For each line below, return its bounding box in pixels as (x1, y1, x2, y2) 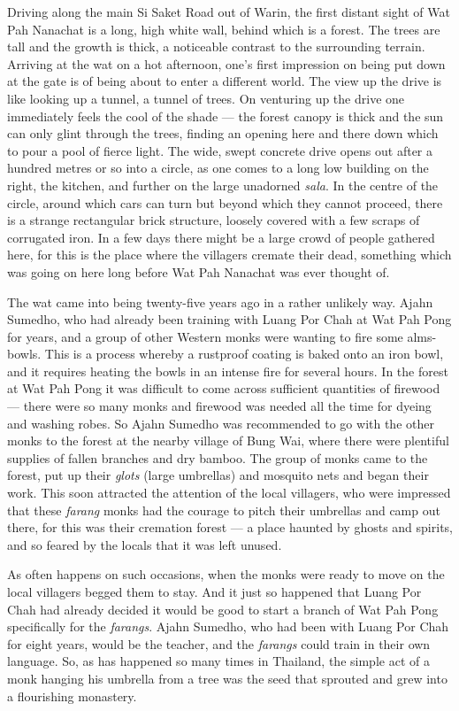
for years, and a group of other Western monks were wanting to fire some (7, 327, 403, 345)
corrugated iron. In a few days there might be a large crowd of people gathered (7, 228, 435, 246)
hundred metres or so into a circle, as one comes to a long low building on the (7, 158, 429, 177)
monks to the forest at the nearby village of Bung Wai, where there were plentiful (7, 431, 449, 450)
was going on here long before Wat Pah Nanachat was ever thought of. (7, 262, 390, 281)
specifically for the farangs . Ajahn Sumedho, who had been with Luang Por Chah (7, 617, 449, 636)
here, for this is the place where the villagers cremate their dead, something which (7, 245, 452, 264)
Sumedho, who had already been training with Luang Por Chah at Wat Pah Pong (7, 310, 452, 328)
